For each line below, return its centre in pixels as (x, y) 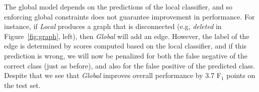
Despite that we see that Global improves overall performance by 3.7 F (113, 75)
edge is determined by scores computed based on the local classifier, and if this (125, 46)
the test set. (22, 85)
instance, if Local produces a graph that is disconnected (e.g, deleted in (113, 26)
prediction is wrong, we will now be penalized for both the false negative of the (126, 55)
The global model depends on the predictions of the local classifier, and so (118, 6)
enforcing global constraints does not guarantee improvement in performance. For (129, 16)
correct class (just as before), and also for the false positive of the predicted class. (130, 65)
